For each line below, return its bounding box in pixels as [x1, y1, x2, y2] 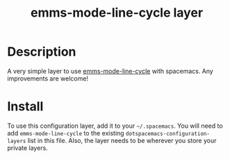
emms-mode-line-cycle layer [30, 5, 204, 21]
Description [7, 44, 76, 60]
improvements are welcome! [7, 74, 89, 83]
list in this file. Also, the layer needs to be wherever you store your [27, 136, 217, 144]
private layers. [7, 144, 49, 152]
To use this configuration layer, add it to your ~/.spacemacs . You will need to [7, 122, 224, 130]
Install [7, 99, 44, 115]
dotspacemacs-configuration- [125, 130, 211, 137]
